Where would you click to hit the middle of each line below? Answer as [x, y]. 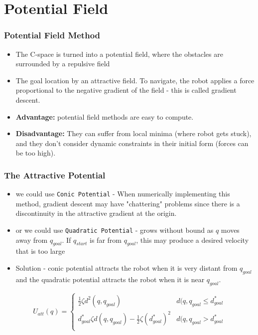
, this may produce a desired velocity [193, 240]
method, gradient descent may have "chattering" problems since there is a [128, 203]
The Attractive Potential [55, 175]
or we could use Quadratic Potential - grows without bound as [115, 230]
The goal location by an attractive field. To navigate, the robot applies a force [135, 80]
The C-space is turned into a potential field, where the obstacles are [119, 54]
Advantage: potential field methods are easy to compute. [105, 116]
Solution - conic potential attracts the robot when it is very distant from [127, 268]
